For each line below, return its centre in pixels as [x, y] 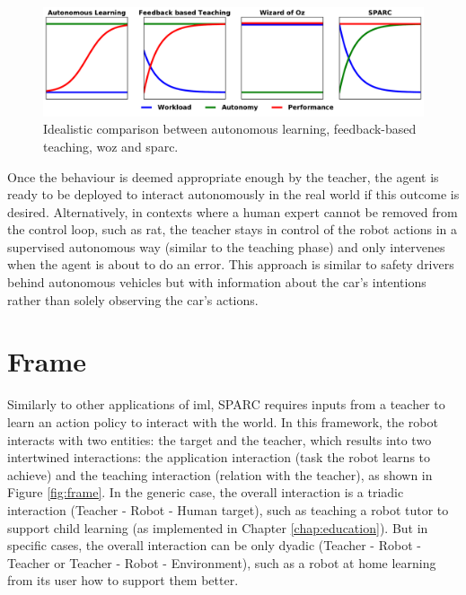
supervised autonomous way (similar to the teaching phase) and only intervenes [226, 246]
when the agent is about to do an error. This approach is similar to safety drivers [231, 264]
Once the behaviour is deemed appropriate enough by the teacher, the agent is [223, 176]
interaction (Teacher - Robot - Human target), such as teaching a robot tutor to [228, 509]
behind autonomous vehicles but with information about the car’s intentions [217, 282]
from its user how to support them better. [123, 580]
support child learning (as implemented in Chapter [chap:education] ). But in [218, 527]
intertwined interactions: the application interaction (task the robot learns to [219, 457]
